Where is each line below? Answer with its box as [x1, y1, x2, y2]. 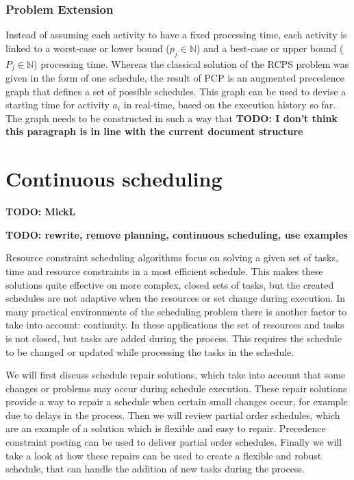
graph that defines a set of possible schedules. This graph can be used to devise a [5, 84, 346, 98]
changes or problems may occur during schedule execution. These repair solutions [5, 381, 347, 395]
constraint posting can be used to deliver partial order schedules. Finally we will [5, 435, 342, 449]
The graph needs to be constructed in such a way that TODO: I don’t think [5, 110, 338, 125]
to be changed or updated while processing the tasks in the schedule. [5, 344, 294, 359]
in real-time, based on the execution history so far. [123, 97, 336, 112]
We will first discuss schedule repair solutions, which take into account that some [5, 368, 346, 382]
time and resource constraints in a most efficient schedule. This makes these [5, 263, 323, 278]
